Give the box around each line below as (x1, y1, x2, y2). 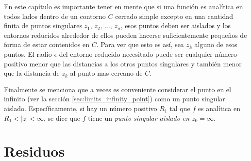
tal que (169, 103, 190, 113)
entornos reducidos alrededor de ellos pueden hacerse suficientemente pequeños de (4, 30, 247, 40)
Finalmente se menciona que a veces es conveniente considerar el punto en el (4, 84, 231, 94)
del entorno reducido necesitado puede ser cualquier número (59, 48, 237, 59)
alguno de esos (194, 39, 237, 49)
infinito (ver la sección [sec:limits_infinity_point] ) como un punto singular (4, 94, 225, 104)
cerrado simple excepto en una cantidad (115, 11, 234, 21)
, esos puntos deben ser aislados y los (120, 20, 231, 31)
